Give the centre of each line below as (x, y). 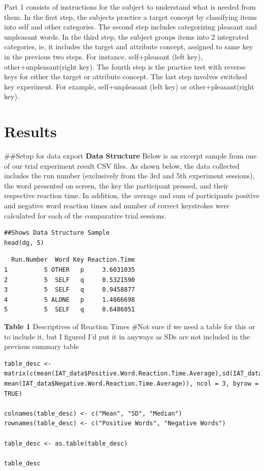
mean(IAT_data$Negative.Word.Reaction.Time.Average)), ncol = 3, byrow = (131, 383)
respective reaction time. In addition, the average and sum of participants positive (132, 195)
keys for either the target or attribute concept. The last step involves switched (126, 76)
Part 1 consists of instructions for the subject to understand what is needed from (130, 7)
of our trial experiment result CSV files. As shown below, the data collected (122, 165)
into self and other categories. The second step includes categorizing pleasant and (130, 27)
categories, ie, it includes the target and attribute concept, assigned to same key (129, 46)
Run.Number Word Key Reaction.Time (73, 260)
